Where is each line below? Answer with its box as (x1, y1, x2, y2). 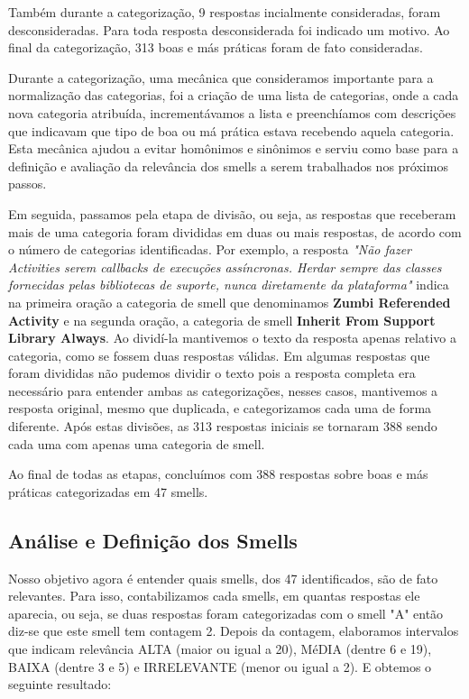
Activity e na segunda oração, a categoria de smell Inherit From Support (8, 310, 436, 329)
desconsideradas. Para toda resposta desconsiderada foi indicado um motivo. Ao (8, 20, 450, 39)
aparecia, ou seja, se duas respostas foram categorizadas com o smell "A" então (8, 603, 444, 622)
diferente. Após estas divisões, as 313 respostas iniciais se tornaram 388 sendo (8, 417, 437, 436)
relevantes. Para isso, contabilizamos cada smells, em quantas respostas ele (8, 586, 420, 605)
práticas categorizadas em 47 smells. (8, 482, 208, 501)
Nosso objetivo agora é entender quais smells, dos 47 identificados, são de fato (8, 568, 438, 587)
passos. (8, 174, 47, 193)
